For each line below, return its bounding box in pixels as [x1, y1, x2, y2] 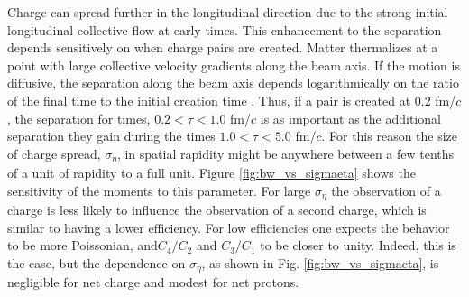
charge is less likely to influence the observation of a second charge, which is [7, 200, 427, 219]
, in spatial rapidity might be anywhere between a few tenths [116, 144, 455, 162]
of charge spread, [7, 144, 101, 162]
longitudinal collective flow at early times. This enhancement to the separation [7, 20, 442, 39]
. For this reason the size [321, 126, 458, 145]
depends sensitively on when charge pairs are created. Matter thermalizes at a [7, 38, 438, 57]
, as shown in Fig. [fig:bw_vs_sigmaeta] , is [201, 254, 439, 273]
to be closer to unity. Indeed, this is [260, 236, 456, 255]
